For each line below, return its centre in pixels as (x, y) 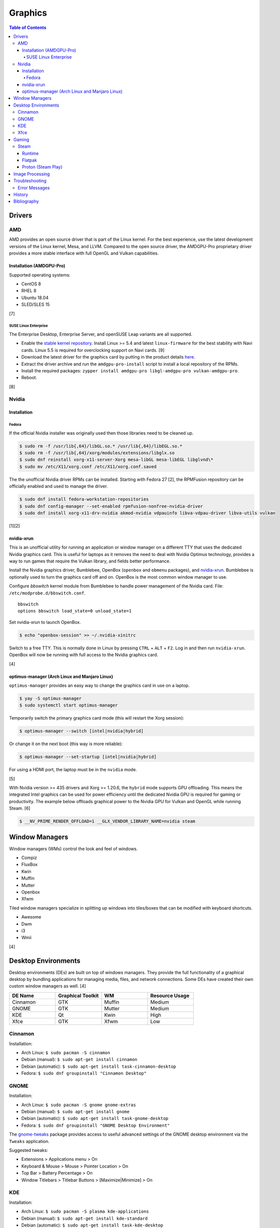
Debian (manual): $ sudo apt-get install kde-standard (85, 1218)
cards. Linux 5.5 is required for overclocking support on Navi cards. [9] (93, 350)
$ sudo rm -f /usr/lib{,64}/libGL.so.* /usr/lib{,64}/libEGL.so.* (101, 446)
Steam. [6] (20, 809)
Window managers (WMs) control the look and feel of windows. (74, 849)
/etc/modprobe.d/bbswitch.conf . (47, 593)
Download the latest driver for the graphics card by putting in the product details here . (108, 357)
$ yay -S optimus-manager (51, 698)
